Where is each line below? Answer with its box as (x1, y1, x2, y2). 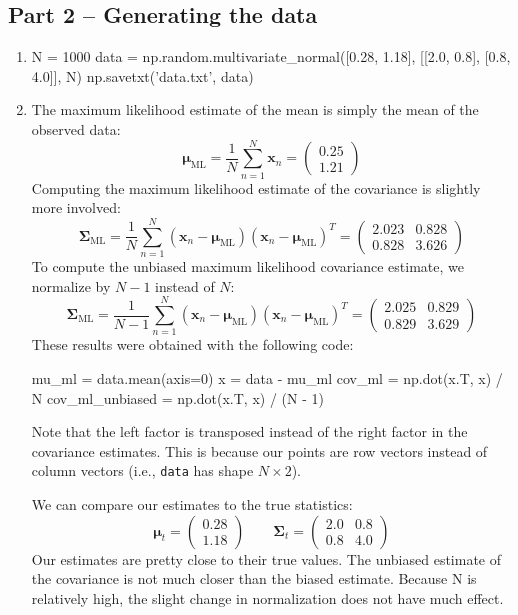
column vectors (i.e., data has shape (31, 460, 254, 481)
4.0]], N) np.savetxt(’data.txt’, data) (31, 65, 254, 86)
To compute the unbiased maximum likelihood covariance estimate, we (31, 256, 465, 277)
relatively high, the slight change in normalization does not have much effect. (31, 587, 504, 608)
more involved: (31, 197, 121, 218)
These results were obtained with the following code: (31, 334, 354, 355)
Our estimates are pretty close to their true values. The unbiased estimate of (31, 548, 502, 569)
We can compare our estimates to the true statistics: (31, 493, 353, 514)
